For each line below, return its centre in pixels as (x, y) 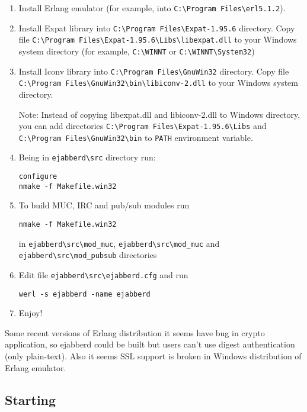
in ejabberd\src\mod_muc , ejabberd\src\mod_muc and (119, 243)
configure (38, 177)
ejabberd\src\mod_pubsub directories (88, 255)
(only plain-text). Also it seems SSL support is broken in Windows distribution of (153, 356)
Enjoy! (31, 313)
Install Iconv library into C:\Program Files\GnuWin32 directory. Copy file (154, 71)
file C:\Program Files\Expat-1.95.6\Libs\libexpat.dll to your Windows (158, 39)
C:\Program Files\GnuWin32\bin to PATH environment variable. (136, 137)
